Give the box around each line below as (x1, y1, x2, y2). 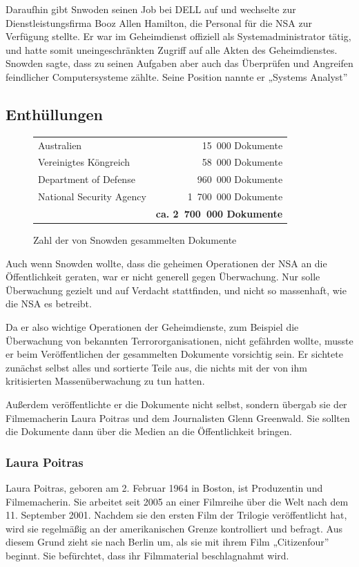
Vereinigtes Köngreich (38, 155, 130, 169)
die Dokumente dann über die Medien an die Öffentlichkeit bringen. (6, 424, 292, 439)
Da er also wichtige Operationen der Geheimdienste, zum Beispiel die (6, 319, 299, 334)
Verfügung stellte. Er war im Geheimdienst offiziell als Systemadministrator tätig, (6, 29, 351, 44)
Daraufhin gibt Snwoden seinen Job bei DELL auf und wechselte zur (6, 2, 296, 16)
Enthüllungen (6, 103, 103, 124)
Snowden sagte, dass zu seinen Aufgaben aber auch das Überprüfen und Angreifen (6, 56, 353, 70)
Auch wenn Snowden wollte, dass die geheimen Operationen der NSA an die (6, 256, 327, 270)
